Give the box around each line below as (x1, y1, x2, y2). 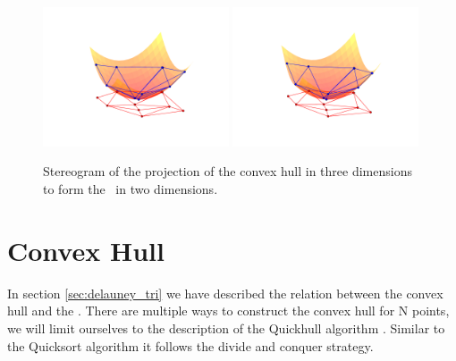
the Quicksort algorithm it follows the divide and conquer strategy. (7, 336, 374, 355)
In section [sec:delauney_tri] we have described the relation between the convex (7, 283, 443, 302)
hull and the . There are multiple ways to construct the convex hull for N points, (7, 301, 450, 320)
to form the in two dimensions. (43, 180, 218, 197)
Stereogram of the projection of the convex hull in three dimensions (43, 162, 412, 180)
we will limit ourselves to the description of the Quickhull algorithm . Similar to (7, 318, 445, 337)
